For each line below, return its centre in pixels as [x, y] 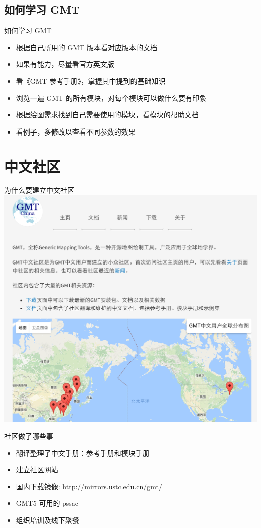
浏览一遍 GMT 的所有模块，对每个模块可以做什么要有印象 [111, 98]
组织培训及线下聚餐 [47, 520]
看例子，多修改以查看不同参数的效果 [76, 131]
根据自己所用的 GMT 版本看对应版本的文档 [87, 47]
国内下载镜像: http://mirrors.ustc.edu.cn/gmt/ [89, 486]
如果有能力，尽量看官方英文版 [65, 64]
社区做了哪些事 [29, 436]
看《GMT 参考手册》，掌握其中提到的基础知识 [91, 81]
